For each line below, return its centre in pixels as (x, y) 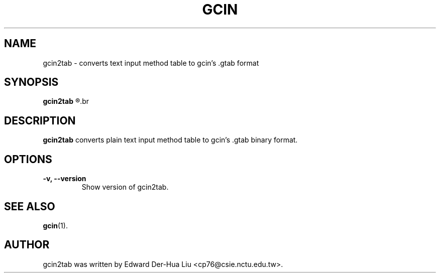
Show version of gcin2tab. (125, 187)
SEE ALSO (30, 206)
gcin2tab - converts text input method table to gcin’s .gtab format (151, 63)
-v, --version (65, 179)
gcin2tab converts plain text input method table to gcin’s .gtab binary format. (170, 140)
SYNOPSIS (31, 82)
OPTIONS (28, 159)
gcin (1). (55, 225)
